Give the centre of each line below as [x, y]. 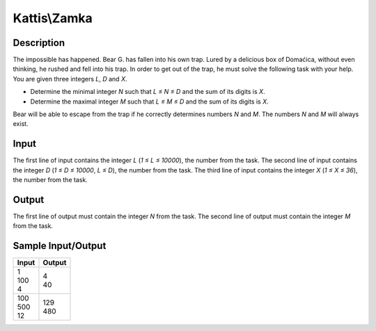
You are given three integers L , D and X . [70, 79]
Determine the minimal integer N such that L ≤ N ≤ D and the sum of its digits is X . [148, 92]
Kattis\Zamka [53, 18]
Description [39, 43]
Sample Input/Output [60, 246]
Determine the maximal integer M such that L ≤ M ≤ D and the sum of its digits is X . [149, 102]
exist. [21, 124]
